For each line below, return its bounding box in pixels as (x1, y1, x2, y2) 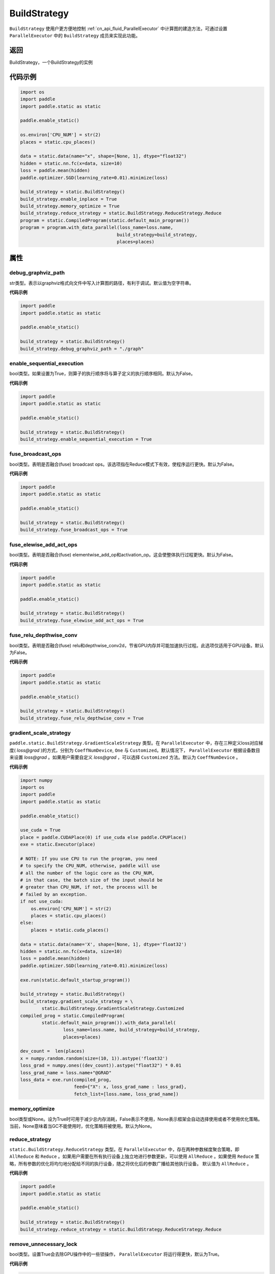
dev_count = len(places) (20, 1048, 85, 1054)
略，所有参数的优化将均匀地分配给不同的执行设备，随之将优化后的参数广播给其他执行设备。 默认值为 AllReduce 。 (9, 1160, 252, 1166)
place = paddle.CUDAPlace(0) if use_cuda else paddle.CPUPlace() (20, 834, 187, 840)
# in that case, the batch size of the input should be (20, 877, 163, 883)
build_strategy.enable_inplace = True (20, 196, 117, 202)
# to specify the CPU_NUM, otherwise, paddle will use (20, 863, 160, 869)
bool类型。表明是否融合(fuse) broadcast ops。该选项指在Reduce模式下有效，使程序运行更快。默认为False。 (9, 461, 237, 467)
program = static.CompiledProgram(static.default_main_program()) (20, 217, 189, 223)
